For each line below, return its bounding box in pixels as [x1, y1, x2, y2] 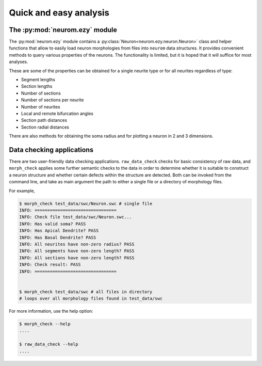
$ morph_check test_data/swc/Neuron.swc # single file [19, 201, 152, 206]
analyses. [9, 59, 29, 65]
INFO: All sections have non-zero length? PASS [19, 255, 134, 260]
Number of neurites [21, 104, 61, 110]
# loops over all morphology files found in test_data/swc [19, 296, 163, 302]
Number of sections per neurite [21, 97, 84, 103]
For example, [9, 188, 35, 193]
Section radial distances [21, 124, 69, 130]
